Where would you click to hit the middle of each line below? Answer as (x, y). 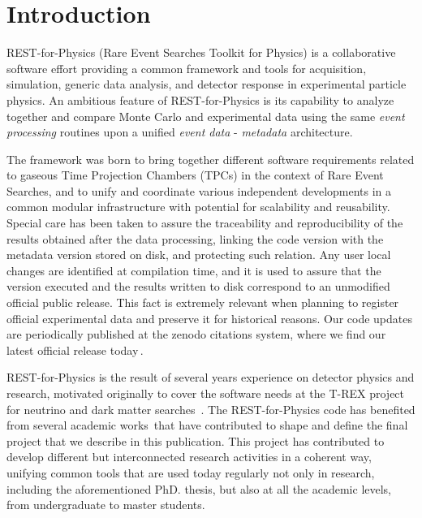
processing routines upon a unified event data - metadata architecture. (180, 132)
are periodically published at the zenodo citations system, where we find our (196, 334)
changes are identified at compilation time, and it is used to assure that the (194, 270)
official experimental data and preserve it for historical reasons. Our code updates (209, 318)
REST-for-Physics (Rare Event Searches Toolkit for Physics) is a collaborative (201, 52)
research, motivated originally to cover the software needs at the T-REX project (206, 393)
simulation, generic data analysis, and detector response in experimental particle (207, 84)
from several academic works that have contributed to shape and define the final (207, 425)
